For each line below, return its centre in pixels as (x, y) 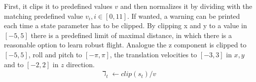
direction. (80, 64)
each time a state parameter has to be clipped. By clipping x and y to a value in (126, 25)
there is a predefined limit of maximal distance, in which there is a (131, 35)
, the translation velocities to (153, 54)
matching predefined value (44, 16)
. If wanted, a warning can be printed (183, 16)
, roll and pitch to (55, 54)
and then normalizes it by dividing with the (186, 6)
